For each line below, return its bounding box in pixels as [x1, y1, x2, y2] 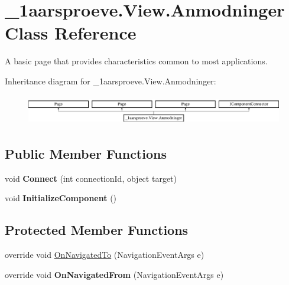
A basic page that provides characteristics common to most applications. [5, 55, 268, 67]
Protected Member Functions [5, 221, 189, 239]
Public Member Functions [5, 144, 167, 162]
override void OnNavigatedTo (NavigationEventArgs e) [5, 248, 204, 261]
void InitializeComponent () [5, 192, 117, 204]
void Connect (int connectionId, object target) [5, 172, 177, 184]
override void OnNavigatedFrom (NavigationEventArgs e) [5, 268, 224, 280]
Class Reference [5, 21, 137, 45]
